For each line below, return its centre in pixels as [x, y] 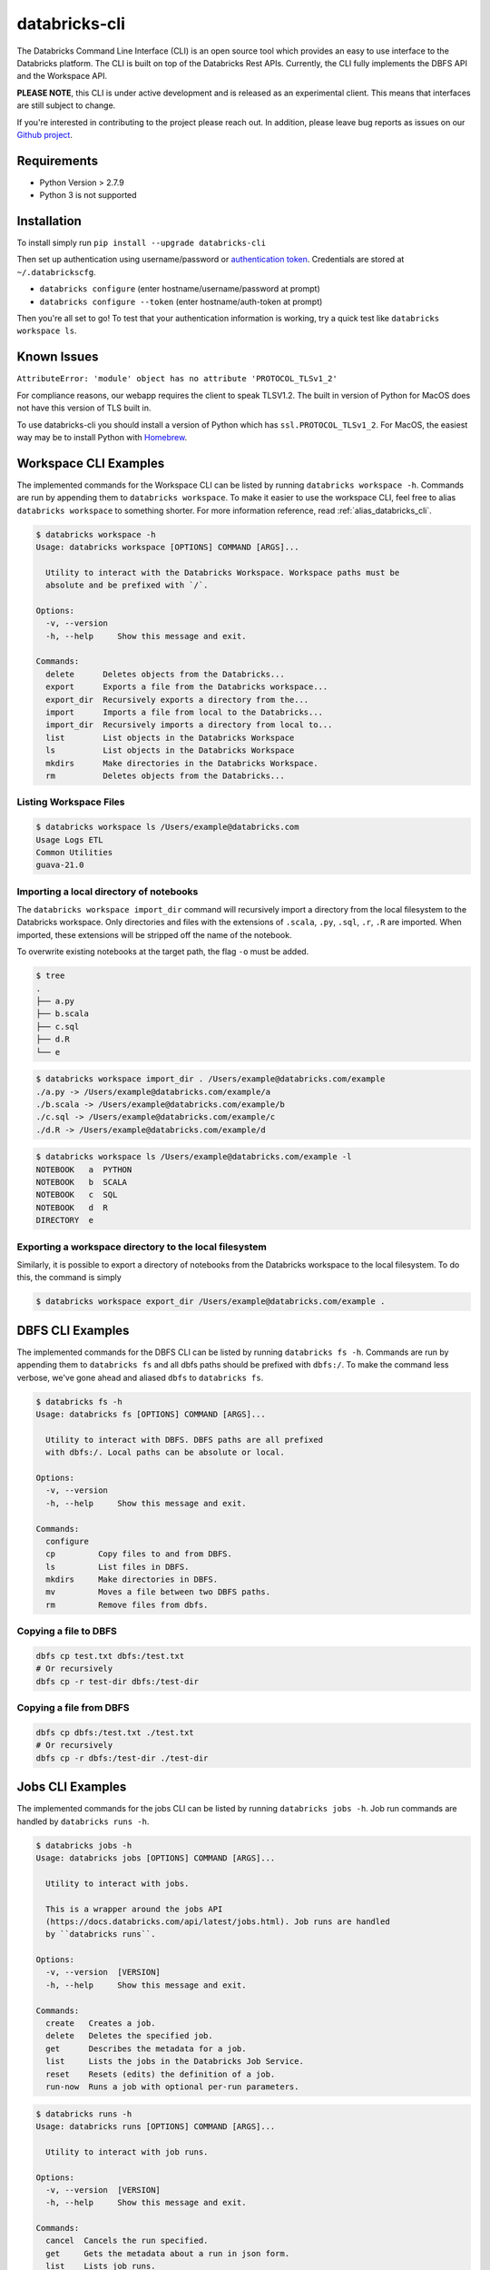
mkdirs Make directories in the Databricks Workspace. [182, 763]
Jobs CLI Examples [72, 1787]
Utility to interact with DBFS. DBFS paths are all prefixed [185, 1440]
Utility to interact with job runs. [127, 2152]
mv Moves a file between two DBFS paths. [158, 1592]
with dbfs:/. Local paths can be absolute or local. [165, 1452]
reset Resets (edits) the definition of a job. [161, 2074]
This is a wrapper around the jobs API [134, 1909]
